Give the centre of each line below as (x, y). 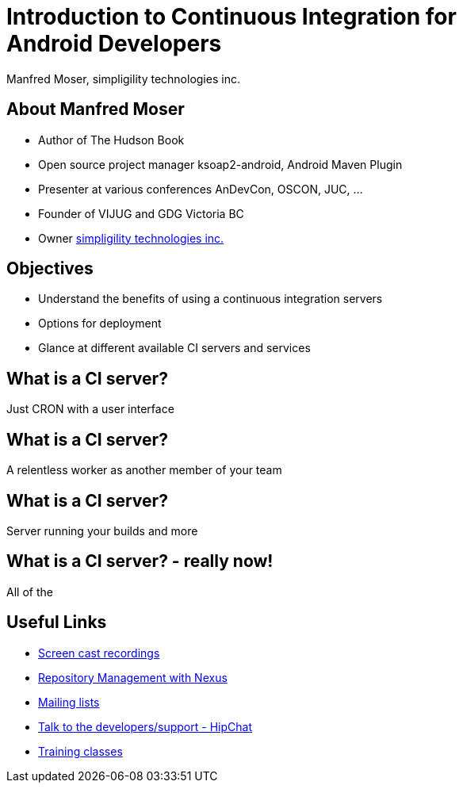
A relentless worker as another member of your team (144, 470)
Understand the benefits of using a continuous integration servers (210, 299)
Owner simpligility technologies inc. (131, 238)
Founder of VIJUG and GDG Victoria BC (141, 213)
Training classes (80, 751)
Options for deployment (100, 324)
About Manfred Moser (96, 109)
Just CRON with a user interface (90, 409)
